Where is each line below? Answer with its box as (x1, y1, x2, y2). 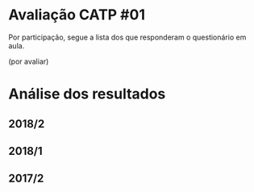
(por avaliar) (8, 56, 49, 66)
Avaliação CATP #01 (8, 6, 145, 24)
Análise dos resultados (8, 85, 166, 103)
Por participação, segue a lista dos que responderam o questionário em (8, 32, 247, 42)
